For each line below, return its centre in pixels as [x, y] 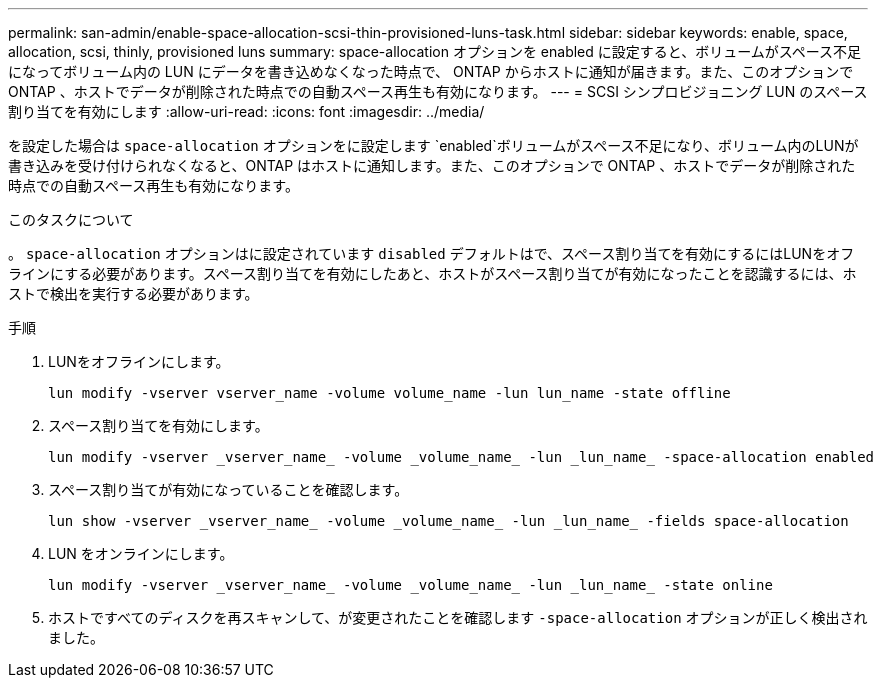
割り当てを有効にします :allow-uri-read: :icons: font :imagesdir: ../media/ [246, 111]
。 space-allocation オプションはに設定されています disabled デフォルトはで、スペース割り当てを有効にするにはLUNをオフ [431, 253]
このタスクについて [71, 219]
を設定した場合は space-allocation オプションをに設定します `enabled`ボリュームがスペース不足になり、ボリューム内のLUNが [433, 145]
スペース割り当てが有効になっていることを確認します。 [228, 489]
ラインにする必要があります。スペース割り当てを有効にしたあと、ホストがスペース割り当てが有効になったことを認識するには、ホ [432, 273]
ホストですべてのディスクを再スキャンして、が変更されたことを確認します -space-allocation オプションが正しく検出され [458, 617]
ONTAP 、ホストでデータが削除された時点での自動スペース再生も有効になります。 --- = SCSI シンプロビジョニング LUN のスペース [438, 91]
